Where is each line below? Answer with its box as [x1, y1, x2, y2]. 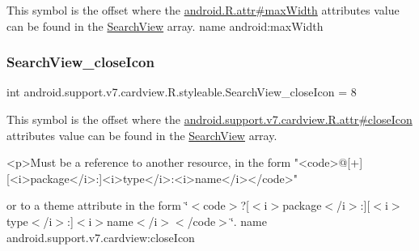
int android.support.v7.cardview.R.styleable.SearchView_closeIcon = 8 [6, 83, 357, 100]
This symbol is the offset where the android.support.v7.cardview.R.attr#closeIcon [6, 111, 413, 127]
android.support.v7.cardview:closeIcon [6, 228, 195, 245]
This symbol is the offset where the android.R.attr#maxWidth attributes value [6, 2, 400, 18]
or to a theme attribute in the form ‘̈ [6, 197, 188, 214]
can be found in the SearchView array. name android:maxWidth [6, 17, 324, 34]
